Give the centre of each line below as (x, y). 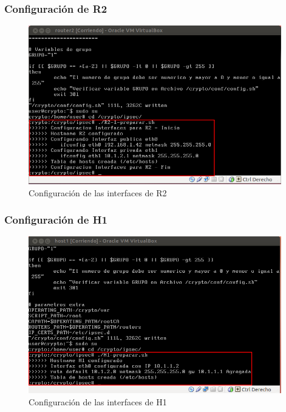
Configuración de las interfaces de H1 (98, 401)
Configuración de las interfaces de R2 (98, 192)
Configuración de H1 (56, 220)
